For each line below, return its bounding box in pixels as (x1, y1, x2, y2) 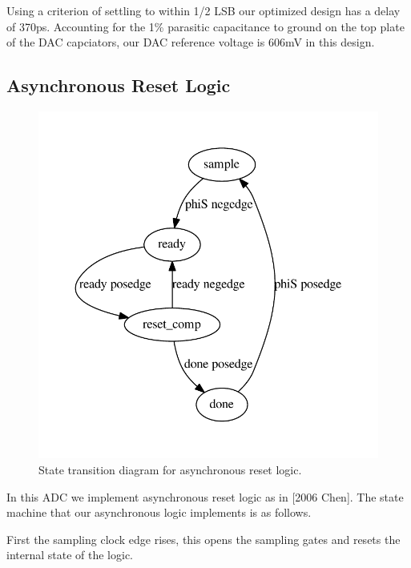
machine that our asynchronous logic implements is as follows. (6, 504, 312, 521)
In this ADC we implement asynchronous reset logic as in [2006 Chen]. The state (6, 488, 404, 505)
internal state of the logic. (6, 546, 134, 563)
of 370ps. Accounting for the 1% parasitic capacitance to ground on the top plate (6, 18, 405, 34)
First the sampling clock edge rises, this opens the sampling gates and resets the (6, 530, 401, 547)
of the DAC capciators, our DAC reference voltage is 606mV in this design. (6, 34, 375, 50)
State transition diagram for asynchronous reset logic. (38, 461, 302, 477)
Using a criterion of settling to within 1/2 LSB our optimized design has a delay (6, 2, 401, 18)
